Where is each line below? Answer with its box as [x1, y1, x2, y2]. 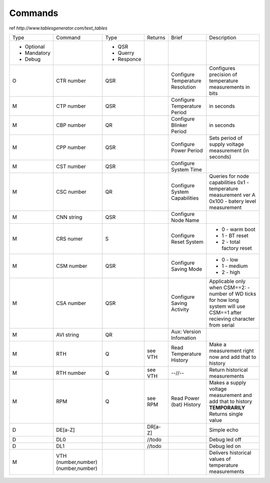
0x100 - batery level [209, 198, 256, 205]
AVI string [55, 331, 79, 338]
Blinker [170, 122, 187, 129]
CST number [55, 163, 86, 170]
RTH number [55, 369, 86, 376]
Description [209, 34, 236, 41]
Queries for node [209, 173, 249, 180]
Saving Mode [170, 265, 202, 272]
